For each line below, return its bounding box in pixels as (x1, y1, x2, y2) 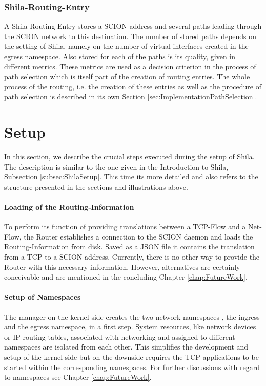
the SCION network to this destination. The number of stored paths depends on (4, 30, 257, 41)
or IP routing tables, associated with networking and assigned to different (4, 331, 235, 342)
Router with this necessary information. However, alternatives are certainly (4, 261, 240, 272)
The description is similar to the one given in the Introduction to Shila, (4, 161, 229, 172)
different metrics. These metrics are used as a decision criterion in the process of (4, 61, 256, 71)
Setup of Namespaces (4, 291, 81, 302)
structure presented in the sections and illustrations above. (4, 181, 188, 192)
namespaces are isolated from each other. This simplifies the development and (4, 341, 249, 352)
